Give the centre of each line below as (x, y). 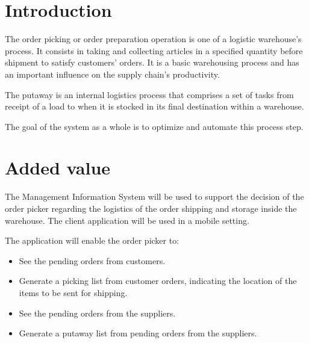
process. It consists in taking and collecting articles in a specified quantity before (154, 50)
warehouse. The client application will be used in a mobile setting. (127, 220)
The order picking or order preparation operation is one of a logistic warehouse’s (153, 39)
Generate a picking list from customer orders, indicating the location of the (158, 281)
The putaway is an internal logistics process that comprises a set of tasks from (149, 94)
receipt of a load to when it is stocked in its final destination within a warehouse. (154, 106)
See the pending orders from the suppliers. (97, 313)
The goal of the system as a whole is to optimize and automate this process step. (154, 126)
